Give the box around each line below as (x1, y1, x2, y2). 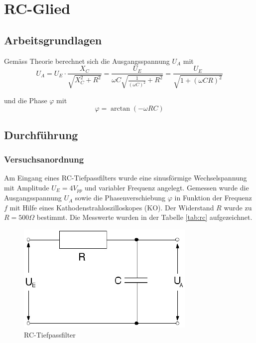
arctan (111, 105, 130, 113)
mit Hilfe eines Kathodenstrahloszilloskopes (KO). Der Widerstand (9, 202, 214, 212)
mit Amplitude (4, 182, 49, 192)
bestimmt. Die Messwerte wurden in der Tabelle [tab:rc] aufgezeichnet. (36, 212, 253, 222)
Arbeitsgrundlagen (4, 32, 102, 47)
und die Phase (4, 95, 47, 105)
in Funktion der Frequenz (174, 192, 252, 203)
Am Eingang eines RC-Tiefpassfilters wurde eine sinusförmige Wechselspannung (4, 172, 247, 183)
